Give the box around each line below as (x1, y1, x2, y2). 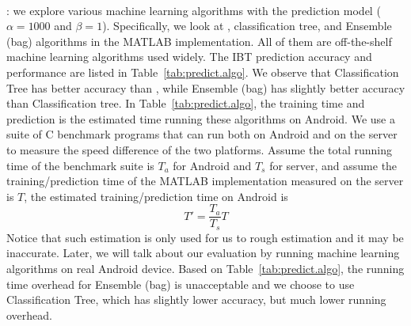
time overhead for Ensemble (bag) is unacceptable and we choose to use (6, 275, 355, 292)
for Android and (173, 157, 252, 173)
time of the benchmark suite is (6, 157, 154, 173)
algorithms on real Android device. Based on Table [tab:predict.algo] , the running (6, 260, 405, 277)
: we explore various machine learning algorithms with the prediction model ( (6, 2, 381, 18)
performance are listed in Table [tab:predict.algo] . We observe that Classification (6, 63, 399, 80)
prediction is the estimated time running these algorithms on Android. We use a (6, 110, 395, 127)
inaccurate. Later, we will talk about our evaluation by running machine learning (6, 244, 400, 261)
